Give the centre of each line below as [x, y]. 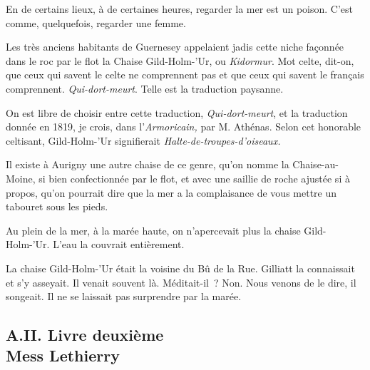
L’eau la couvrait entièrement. [119, 244]
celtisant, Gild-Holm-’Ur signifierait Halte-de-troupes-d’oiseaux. [143, 140]
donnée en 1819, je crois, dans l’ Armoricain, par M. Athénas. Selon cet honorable [184, 127]
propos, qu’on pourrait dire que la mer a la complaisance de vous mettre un [171, 192]
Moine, [21, 178]
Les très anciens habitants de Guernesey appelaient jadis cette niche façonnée [175, 47]
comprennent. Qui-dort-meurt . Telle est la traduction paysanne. [145, 88]
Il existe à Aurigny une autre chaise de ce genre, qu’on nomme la [148, 164]
